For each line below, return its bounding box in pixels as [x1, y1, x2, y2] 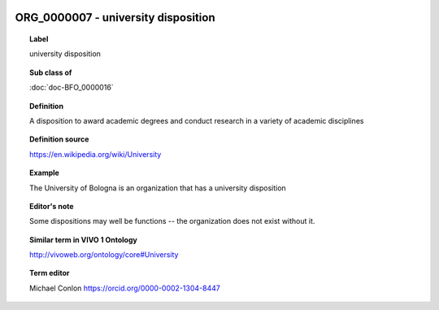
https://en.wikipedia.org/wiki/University [29, 149, 162, 159]
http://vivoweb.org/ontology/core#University [29, 250, 179, 260]
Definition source [29, 134, 89, 144]
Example [29, 168, 60, 178]
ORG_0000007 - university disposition [15, 11, 215, 24]
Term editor [29, 269, 70, 278]
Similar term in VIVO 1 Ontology [29, 234, 137, 244]
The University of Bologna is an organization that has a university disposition [29, 183, 286, 193]
